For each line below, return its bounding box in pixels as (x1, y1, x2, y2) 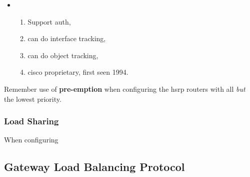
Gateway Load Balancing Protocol (4, 159, 185, 174)
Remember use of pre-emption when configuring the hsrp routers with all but (4, 83, 245, 94)
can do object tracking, (27, 50, 98, 60)
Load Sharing (4, 115, 59, 127)
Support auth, (27, 16, 71, 27)
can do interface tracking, (27, 33, 106, 44)
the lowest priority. (4, 93, 61, 104)
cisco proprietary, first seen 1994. (27, 67, 128, 77)
